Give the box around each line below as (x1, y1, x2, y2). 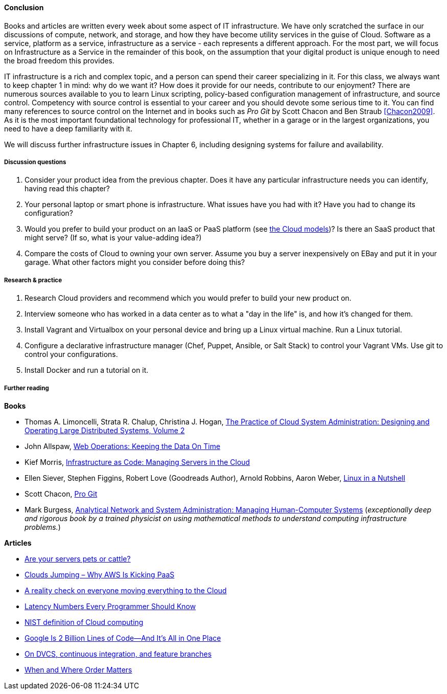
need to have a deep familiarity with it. (4, 124, 132, 133)
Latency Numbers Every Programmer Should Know (25, 601, 196, 611)
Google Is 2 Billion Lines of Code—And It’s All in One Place (25, 633, 221, 642)
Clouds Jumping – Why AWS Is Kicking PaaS (25, 570, 175, 579)
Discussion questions (4, 159, 66, 166)
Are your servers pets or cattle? (25, 554, 131, 563)
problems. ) (25, 522, 61, 531)
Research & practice (4, 276, 62, 284)
